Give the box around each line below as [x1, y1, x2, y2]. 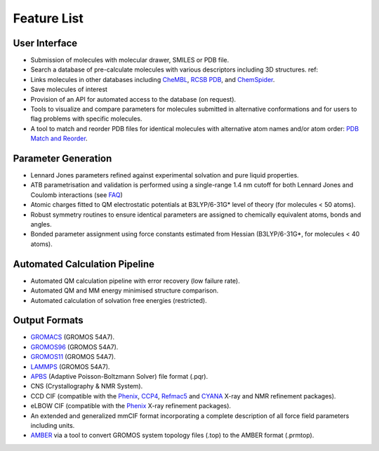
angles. [30, 220, 52, 229]
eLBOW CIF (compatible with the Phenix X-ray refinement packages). [30, 402, 232, 410]
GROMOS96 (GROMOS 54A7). [30, 342, 119, 351]
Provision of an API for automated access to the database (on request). [30, 95, 237, 103]
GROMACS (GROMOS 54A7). [30, 333, 115, 342]
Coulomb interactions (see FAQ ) [30, 190, 123, 199]
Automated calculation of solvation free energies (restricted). [30, 296, 207, 304]
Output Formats [13, 314, 84, 326]
